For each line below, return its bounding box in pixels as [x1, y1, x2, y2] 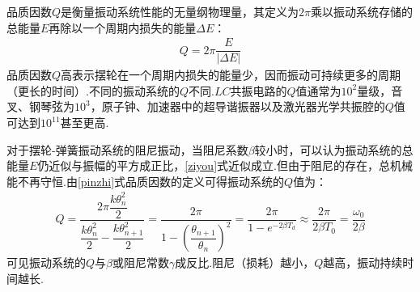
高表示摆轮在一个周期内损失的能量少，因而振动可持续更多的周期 [61, 66, 401, 83]
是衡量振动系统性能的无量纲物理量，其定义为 [61, 3, 299, 19]
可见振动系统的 [6, 254, 86, 271]
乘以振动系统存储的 [311, 3, 414, 19]
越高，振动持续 [323, 254, 403, 271]
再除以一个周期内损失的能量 [49, 19, 197, 36]
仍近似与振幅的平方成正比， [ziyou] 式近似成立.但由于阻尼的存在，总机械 [37, 157, 413, 174]
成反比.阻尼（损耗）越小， [175, 254, 315, 271]
